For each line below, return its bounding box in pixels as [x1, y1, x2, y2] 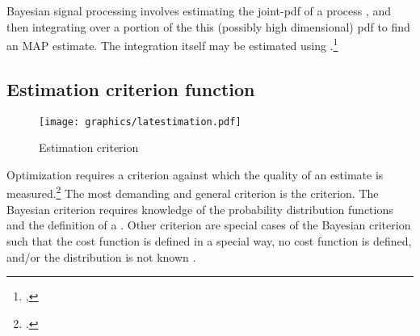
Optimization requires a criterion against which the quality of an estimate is [6, 166, 384, 183]
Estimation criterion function [6, 76, 255, 101]
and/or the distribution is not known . [6, 248, 196, 265]
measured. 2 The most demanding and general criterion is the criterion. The [6, 183, 379, 202]
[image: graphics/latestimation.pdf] [39, 115, 241, 128]
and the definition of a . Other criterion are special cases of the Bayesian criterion [6, 216, 411, 233]
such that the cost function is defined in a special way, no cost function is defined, [6, 232, 412, 249]
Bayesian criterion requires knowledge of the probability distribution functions [6, 200, 393, 217]
